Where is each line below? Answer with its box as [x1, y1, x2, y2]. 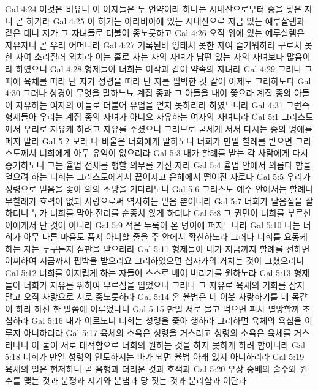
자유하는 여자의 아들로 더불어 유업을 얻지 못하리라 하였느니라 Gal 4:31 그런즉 [15, 98, 310, 111]
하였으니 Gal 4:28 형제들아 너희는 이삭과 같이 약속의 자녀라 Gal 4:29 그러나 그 [15, 62, 312, 75]
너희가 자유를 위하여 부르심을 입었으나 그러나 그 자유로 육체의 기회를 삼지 [23, 278, 305, 291]
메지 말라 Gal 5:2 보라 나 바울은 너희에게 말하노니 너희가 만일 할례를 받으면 [5, 134, 293, 147]
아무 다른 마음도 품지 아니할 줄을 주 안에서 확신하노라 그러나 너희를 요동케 [23, 230, 308, 243]
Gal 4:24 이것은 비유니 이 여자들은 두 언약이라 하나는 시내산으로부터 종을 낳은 [5, 2, 302, 15]
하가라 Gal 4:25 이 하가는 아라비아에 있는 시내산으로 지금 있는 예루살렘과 [26, 14, 305, 27]
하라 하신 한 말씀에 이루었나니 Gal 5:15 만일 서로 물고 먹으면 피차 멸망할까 [15, 302, 300, 315]
